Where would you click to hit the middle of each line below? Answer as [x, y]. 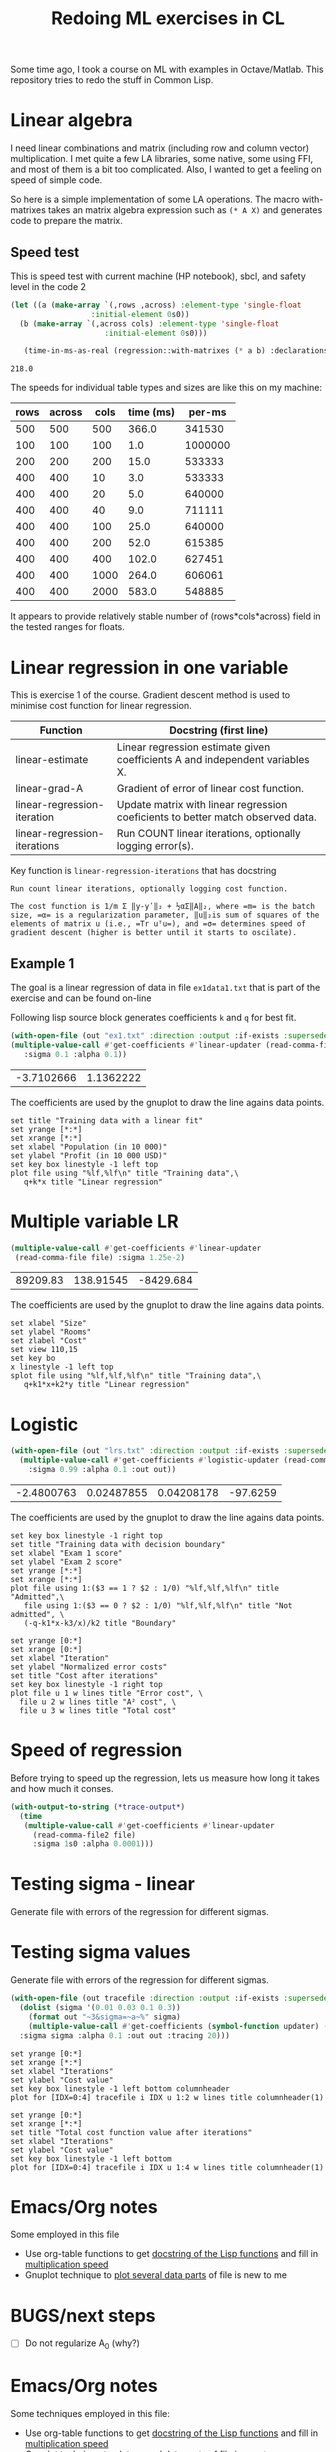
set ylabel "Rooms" [51, 1332]
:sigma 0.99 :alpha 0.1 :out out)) [102, 1470]
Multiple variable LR [94, 1221]
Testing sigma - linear [102, 1884]
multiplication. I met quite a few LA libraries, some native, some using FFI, [161, 159]
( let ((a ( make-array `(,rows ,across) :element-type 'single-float [156, 305]
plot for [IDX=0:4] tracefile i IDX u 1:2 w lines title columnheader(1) [167, 2097]
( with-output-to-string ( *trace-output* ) [98, 1807]
